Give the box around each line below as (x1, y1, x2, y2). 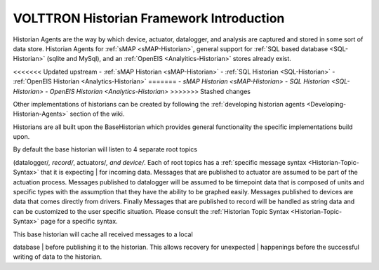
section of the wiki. (69, 109, 125, 119)
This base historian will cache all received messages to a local (13, 230, 193, 238)
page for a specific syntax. (40, 217, 119, 226)
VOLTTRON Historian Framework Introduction (13, 11, 285, 26)
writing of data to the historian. (13, 252, 102, 261)
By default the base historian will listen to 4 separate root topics (13, 145, 198, 154)
